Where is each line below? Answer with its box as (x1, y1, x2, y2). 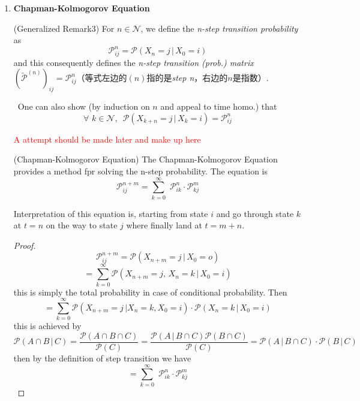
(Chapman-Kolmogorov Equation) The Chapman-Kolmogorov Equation (13, 153, 278, 165)
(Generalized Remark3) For (13, 22, 115, 34)
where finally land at (126, 219, 202, 231)
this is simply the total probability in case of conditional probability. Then (13, 285, 287, 298)
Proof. (13, 239, 36, 251)
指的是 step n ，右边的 (146, 71, 228, 84)
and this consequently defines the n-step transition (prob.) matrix (13, 56, 254, 68)
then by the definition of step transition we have (13, 351, 191, 364)
